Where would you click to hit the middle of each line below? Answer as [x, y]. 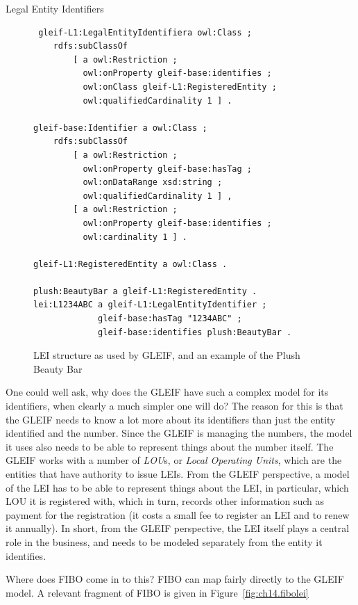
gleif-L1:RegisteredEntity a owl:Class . [130, 264]
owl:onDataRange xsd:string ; [153, 183]
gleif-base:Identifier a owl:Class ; [120, 128]
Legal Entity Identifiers [55, 8]
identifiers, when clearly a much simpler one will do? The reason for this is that [174, 406]
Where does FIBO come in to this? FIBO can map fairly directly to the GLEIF [175, 579]
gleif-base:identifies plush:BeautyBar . [195, 332]
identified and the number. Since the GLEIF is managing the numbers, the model [179, 433]
